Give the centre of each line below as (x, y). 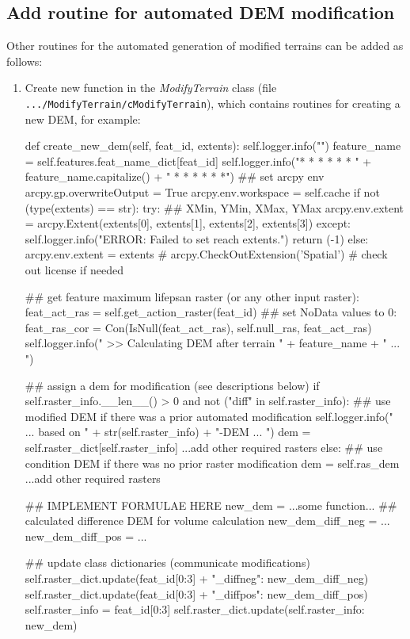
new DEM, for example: (83, 119)
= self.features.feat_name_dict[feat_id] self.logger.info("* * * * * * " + (198, 161)
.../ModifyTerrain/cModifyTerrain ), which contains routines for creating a (213, 103)
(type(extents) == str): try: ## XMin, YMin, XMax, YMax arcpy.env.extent (214, 207)
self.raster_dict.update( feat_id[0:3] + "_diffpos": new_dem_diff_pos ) (196, 593)
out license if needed (74, 269)
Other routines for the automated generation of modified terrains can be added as (205, 46)
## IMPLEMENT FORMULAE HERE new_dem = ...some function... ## (211, 505)
